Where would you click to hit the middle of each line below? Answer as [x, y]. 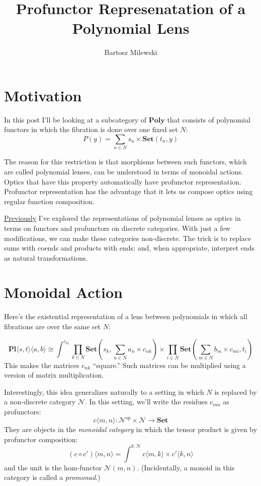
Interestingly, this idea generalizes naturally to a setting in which [104, 391]
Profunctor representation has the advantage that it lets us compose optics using [128, 191]
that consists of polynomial [209, 119]
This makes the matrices [42, 365]
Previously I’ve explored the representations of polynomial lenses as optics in [122, 218]
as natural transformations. [46, 257]
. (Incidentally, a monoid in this [186, 467]
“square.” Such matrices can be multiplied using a [169, 365]
